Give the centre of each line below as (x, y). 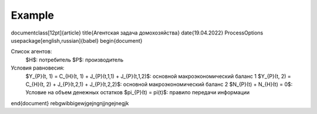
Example (32, 15)
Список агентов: (31, 51)
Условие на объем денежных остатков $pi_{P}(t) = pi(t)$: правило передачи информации (137, 92)
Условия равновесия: (38, 68)
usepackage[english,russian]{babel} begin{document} (77, 40)
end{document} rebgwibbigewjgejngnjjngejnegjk (70, 103)
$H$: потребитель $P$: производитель (75, 60)
